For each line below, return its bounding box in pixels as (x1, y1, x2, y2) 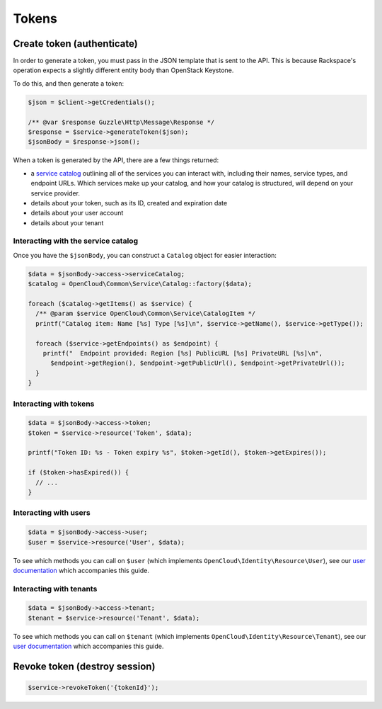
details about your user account (30, 209, 124, 217)
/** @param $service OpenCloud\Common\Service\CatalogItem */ (35, 310, 256, 318)
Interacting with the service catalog (13, 236, 138, 246)
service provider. (30, 188, 81, 198)
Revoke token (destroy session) (13, 661, 156, 673)
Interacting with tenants (13, 584, 98, 594)
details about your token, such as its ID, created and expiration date (30, 198, 228, 207)
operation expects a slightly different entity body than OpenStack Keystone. (13, 66, 234, 74)
